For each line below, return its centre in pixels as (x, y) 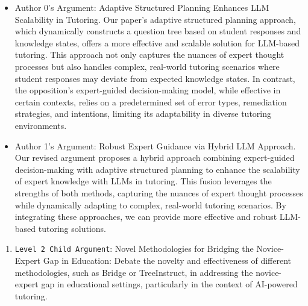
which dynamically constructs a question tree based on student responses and (158, 31)
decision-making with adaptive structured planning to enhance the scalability (157, 169)
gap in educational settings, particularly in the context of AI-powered (169, 284)
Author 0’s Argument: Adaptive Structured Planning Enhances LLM (142, 7)
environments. (41, 125)
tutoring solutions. (72, 228)
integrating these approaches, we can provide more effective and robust (146, 217)
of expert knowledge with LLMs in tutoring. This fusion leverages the (143, 181)
